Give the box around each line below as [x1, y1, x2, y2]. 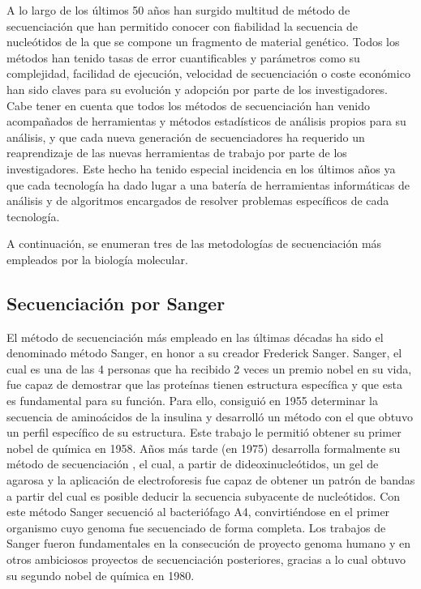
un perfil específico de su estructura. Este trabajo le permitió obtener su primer [6, 424, 402, 441]
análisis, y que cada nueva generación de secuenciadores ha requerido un [6, 128, 365, 145]
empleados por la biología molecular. [6, 250, 188, 267]
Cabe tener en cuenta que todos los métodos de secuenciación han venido [6, 96, 370, 113]
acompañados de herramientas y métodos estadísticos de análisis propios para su [6, 113, 406, 130]
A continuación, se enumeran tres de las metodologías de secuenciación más [6, 235, 382, 252]
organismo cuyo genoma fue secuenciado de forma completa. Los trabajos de [6, 519, 386, 536]
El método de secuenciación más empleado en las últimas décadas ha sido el [6, 328, 384, 345]
